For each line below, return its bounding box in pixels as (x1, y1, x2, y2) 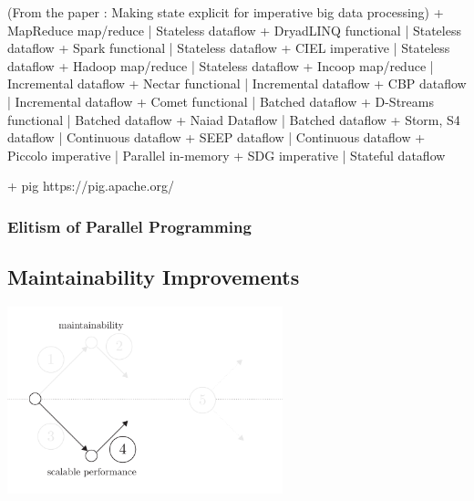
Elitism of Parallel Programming (7, 214, 252, 237)
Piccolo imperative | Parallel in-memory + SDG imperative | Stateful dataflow (7, 145, 446, 164)
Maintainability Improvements (7, 263, 300, 291)
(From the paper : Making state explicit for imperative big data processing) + (7, 3, 444, 21)
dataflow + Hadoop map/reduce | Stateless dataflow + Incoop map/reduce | (7, 56, 434, 75)
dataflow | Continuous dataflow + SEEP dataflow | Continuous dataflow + (7, 128, 426, 147)
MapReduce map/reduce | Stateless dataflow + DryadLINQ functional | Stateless (7, 20, 461, 39)
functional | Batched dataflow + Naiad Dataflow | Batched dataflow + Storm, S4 (7, 110, 460, 129)
